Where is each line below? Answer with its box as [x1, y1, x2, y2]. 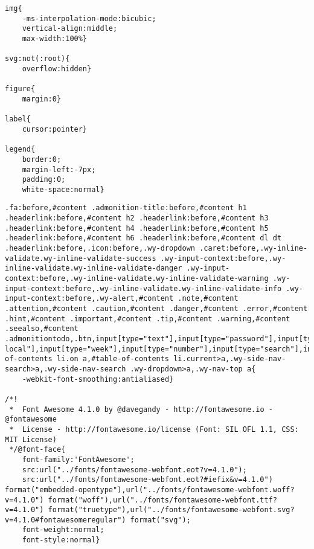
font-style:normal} [22, 536, 100, 545]
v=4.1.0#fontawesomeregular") [5, 515, 126, 524]
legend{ [5, 145, 36, 154]
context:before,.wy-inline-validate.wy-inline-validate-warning [5, 274, 269, 283]
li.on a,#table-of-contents [56, 355, 170, 364]
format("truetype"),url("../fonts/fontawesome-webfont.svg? [48, 506, 295, 515]
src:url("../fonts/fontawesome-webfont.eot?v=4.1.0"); [22, 465, 247, 474]
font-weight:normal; [22, 525, 104, 535]
